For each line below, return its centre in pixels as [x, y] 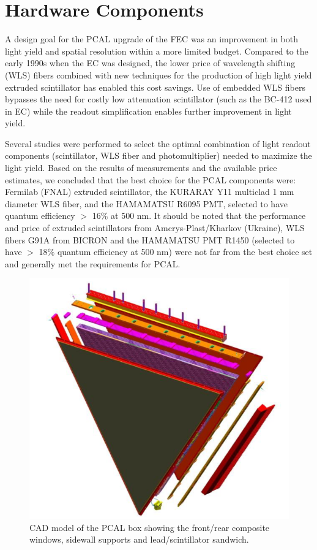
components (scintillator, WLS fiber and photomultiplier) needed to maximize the [158, 155]
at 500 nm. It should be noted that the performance [208, 216]
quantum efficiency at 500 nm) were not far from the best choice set [185, 252]
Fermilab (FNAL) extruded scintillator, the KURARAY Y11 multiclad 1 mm [150, 192]
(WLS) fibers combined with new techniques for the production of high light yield [158, 74]
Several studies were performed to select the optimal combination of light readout [158, 143]
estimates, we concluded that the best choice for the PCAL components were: [151, 179]
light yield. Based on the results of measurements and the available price [141, 168]
